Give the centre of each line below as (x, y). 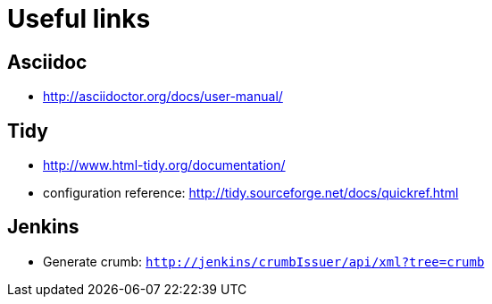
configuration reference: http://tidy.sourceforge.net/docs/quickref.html (251, 193)
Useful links (79, 19)
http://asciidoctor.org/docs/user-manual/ (163, 97)
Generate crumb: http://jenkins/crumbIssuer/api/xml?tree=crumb (264, 261)
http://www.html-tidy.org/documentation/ (164, 165)
